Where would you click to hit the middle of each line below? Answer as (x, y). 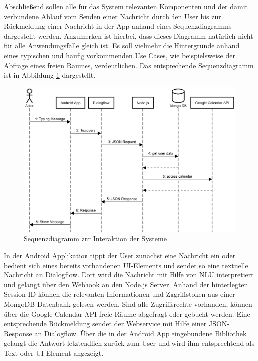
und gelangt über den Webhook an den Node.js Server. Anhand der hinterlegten (126, 284)
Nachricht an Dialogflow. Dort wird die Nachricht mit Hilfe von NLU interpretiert (129, 275)
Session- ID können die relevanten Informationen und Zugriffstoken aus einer (120, 294)
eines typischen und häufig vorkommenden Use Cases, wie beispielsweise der (120, 55)
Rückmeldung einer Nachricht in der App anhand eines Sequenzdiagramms (118, 26)
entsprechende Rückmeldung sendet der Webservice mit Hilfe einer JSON (116, 323)
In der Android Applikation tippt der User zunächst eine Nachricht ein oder (120, 255)
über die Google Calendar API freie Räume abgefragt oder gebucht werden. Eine (127, 314)
